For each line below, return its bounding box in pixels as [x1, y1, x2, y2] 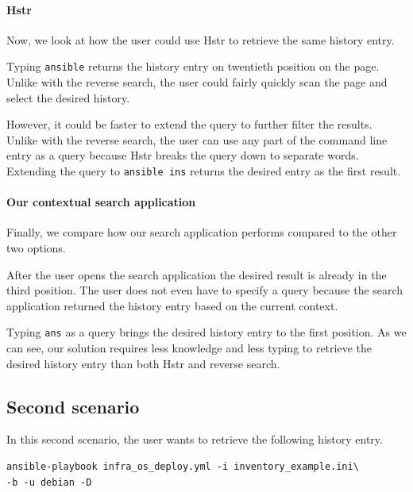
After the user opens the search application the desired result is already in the [6, 266, 387, 283]
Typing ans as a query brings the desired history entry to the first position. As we [6, 324, 407, 340]
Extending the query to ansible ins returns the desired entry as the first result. [6, 163, 401, 179]
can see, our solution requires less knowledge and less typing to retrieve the [6, 340, 372, 356]
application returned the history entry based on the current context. [6, 297, 338, 313]
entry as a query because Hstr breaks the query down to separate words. [6, 147, 359, 163]
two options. [6, 240, 66, 256]
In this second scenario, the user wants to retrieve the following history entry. [6, 431, 383, 448]
